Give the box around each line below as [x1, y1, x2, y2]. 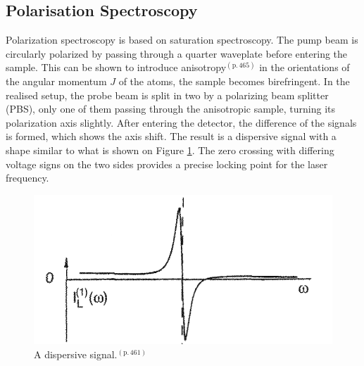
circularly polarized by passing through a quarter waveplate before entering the [6, 46, 348, 61]
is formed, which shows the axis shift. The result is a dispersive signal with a [6, 129, 337, 144]
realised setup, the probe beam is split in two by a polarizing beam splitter [6, 87, 329, 102]
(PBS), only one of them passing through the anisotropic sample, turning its [6, 101, 335, 116]
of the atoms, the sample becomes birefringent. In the [118, 73, 350, 88]
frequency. [6, 170, 49, 185]
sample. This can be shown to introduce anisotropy [6, 60, 227, 75]
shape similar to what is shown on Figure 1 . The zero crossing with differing [6, 142, 334, 157]
